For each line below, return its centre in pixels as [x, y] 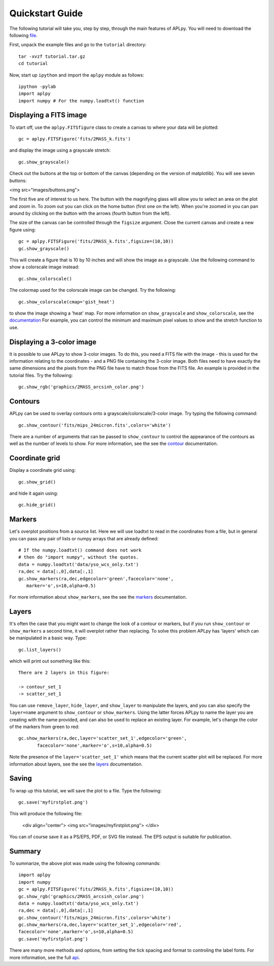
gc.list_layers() [40, 650]
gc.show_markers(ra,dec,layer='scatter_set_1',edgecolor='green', [103, 738]
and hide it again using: [34, 493]
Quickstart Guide [46, 13]
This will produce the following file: [46, 814]
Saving [21, 779]
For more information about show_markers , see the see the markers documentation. [98, 597]
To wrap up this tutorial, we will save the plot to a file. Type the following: [85, 790]
